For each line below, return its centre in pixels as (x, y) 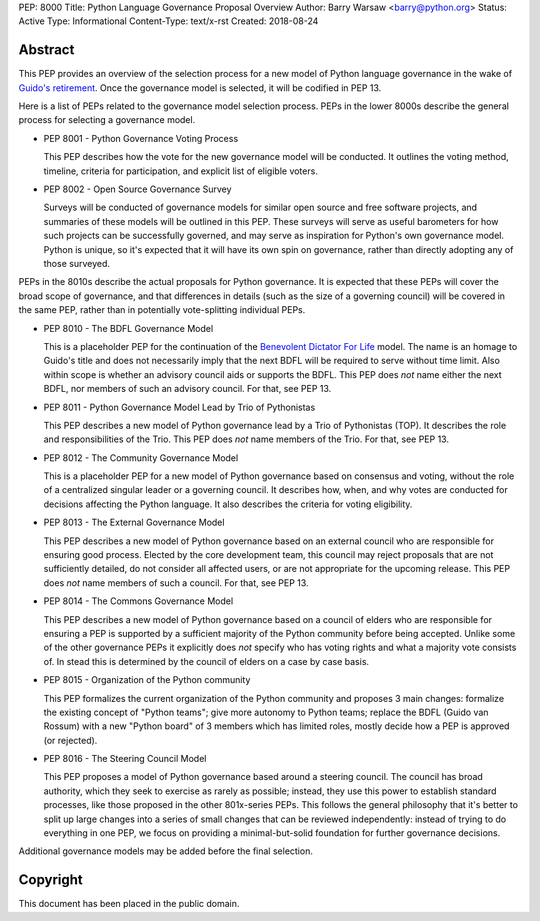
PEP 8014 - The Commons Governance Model (138, 601)
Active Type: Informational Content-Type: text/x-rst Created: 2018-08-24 (168, 21)
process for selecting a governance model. (107, 120)
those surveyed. (76, 263)
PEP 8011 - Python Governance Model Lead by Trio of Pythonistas (179, 407)
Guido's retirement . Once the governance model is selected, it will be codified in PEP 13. (200, 87)
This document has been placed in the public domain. (129, 904)
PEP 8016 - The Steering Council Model (125, 759)
